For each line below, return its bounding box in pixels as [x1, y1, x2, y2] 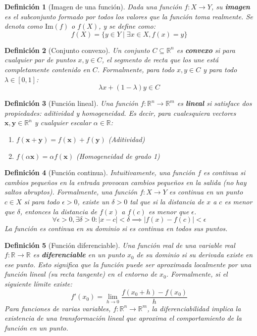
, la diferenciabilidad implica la [147, 303, 241, 313]
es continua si [203, 167, 246, 178]
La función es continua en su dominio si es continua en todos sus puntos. [4, 223, 228, 234]
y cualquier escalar [34, 117, 91, 128]
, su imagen [211, 1, 250, 11]
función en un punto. [4, 322, 68, 333]
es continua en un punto [169, 187, 243, 197]
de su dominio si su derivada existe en [136, 249, 253, 260]
